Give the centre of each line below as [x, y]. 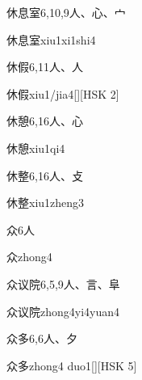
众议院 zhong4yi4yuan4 [63, 311]
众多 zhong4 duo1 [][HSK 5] [72, 365]
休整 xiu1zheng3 [46, 203]
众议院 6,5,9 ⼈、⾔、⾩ [63, 283]
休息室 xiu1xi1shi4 [51, 39]
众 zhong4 [29, 257]
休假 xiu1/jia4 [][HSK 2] [63, 93]
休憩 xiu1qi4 [36, 148]
